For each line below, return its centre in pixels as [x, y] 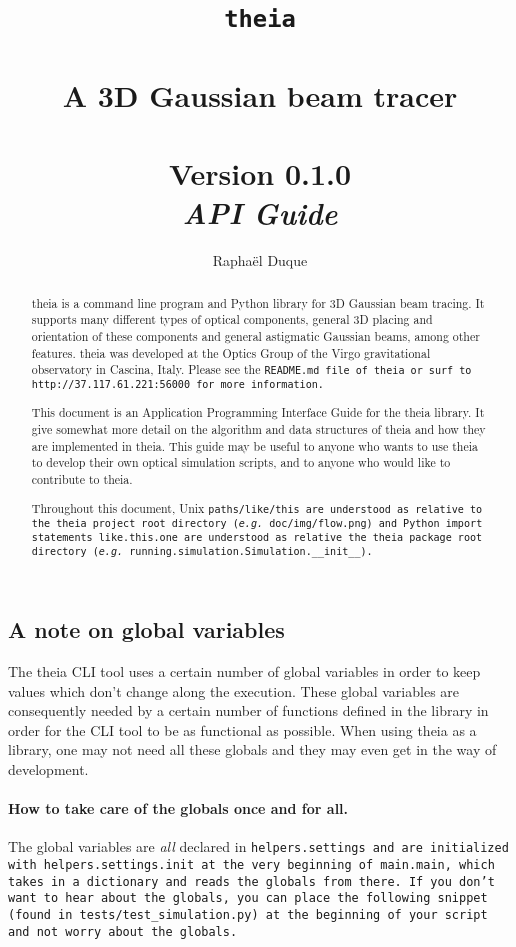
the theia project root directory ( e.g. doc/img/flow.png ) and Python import [257, 523]
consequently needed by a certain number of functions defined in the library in [248, 710]
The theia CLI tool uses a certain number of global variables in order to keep [244, 670]
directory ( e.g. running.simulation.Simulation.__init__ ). [202, 551]
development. [48, 768]
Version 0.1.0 [260, 173]
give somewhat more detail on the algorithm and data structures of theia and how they [258, 429]
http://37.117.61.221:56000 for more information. [177, 385]
